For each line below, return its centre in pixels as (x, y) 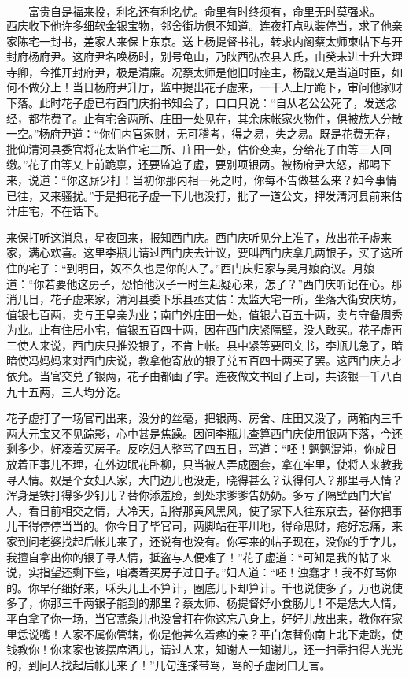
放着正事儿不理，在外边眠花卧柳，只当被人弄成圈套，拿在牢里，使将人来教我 (204, 464)
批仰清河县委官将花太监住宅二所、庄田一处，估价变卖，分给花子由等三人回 (199, 148)
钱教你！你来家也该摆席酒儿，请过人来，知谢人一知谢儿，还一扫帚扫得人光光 (204, 649)
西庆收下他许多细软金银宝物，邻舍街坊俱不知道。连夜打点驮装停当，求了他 (199, 25)
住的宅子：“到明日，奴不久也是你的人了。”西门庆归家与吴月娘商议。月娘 (191, 267)
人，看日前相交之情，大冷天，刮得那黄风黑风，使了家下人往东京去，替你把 (199, 510)
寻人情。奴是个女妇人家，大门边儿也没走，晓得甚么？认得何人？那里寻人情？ (204, 479)
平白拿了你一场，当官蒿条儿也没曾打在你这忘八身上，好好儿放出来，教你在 (199, 618)
